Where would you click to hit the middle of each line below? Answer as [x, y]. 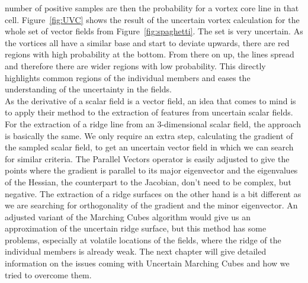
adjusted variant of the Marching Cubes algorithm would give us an [128, 216]
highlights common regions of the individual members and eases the [128, 77]
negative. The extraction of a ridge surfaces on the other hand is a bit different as [153, 193]
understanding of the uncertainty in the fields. [88, 89]
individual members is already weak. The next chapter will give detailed [136, 251]
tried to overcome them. [48, 274]
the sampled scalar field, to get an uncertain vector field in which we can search [149, 147]
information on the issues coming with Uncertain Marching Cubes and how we [147, 263]
